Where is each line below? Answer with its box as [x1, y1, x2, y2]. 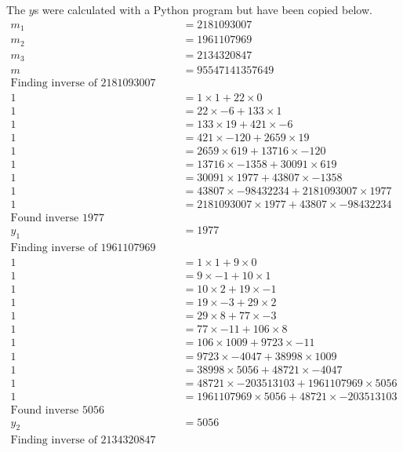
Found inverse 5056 [10, 404, 104, 416]
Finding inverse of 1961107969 [10, 242, 156, 254]
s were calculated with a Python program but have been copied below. [34, 2, 372, 17]
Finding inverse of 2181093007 [10, 78, 156, 89]
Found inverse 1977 [10, 213, 104, 224]
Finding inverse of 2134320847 [10, 434, 156, 446]
